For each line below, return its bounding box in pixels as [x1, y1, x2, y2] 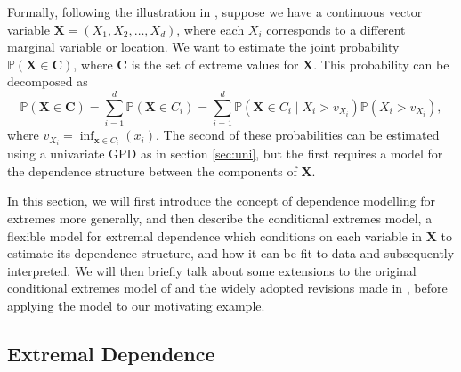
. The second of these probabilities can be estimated [155, 125, 440, 144]
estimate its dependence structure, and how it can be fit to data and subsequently [7, 244, 455, 263]
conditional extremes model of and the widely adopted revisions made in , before [7, 279, 448, 297]
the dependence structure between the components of [7, 161, 297, 180]
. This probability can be [313, 54, 449, 73]
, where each [176, 20, 245, 38]
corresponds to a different [266, 20, 406, 38]
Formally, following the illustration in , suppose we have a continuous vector [7, 3, 423, 20]
